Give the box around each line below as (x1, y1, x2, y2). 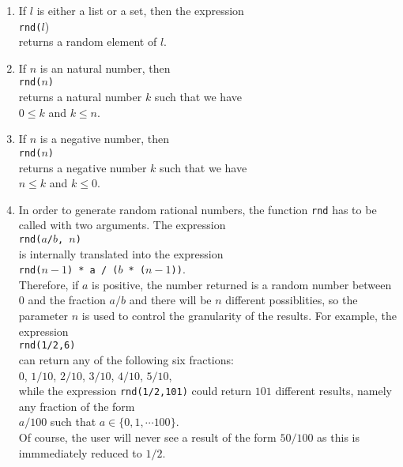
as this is (317, 428, 360, 445)
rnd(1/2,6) (18, 340, 76, 352)
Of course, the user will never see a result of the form (18, 428, 277, 445)
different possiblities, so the (225, 292, 358, 308)
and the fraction (28, 292, 106, 308)
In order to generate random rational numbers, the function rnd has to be (18, 201, 377, 217)
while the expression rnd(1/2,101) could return (18, 382, 252, 399)
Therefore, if (18, 276, 79, 292)
